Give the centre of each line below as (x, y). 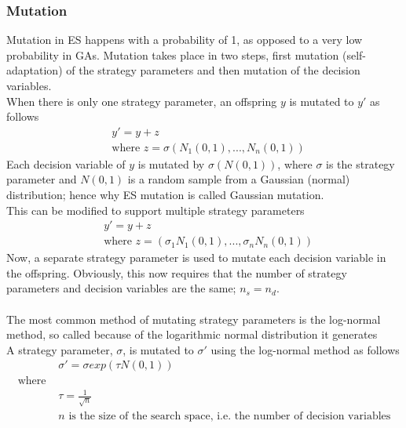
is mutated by (171, 163)
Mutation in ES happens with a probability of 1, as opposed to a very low (185, 40)
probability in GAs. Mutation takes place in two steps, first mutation (173, 54)
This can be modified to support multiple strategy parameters (155, 210)
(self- (354, 54)
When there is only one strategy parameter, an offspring (142, 101)
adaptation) (35, 70)
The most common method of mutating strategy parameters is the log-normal (194, 319)
